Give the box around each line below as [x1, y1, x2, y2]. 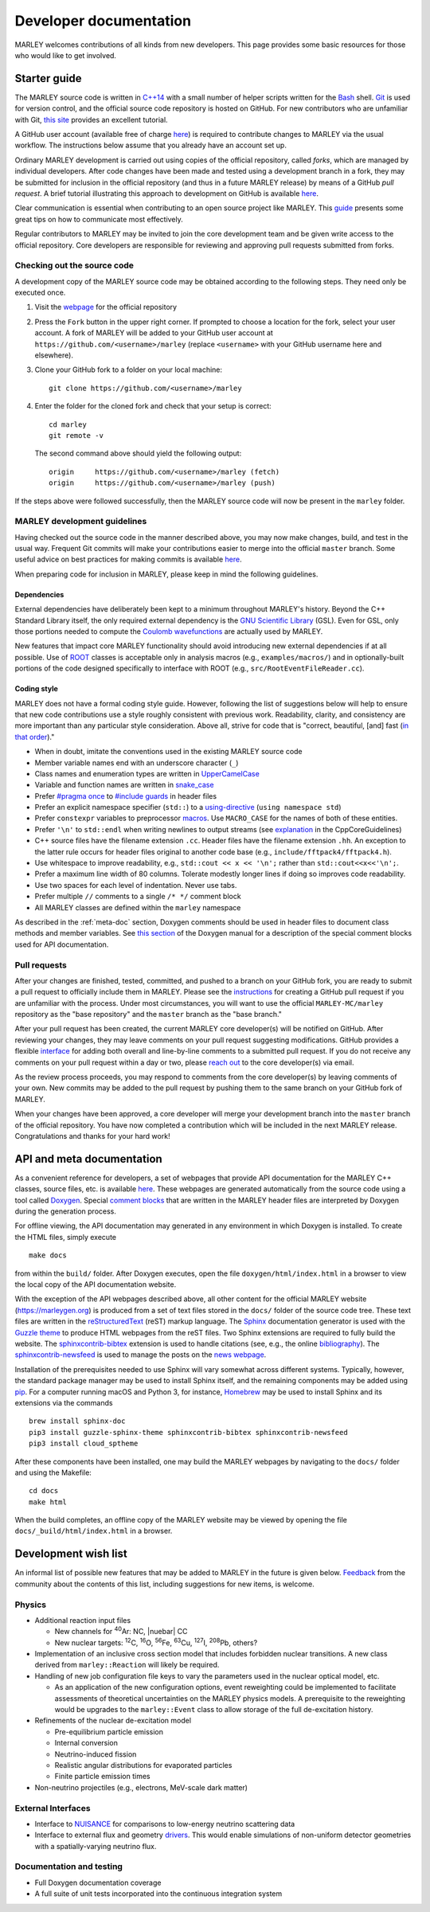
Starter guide [14, 72, 82, 85]
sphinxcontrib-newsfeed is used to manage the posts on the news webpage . [14, 1350, 267, 1359]
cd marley [49, 420, 87, 429]
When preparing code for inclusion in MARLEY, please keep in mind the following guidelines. [14, 569, 319, 579]
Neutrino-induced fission [54, 1749, 137, 1759]
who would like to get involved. [14, 50, 117, 60]
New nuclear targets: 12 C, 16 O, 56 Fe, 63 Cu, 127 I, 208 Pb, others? [54, 1636, 258, 1648]
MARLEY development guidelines [14, 516, 147, 527]
